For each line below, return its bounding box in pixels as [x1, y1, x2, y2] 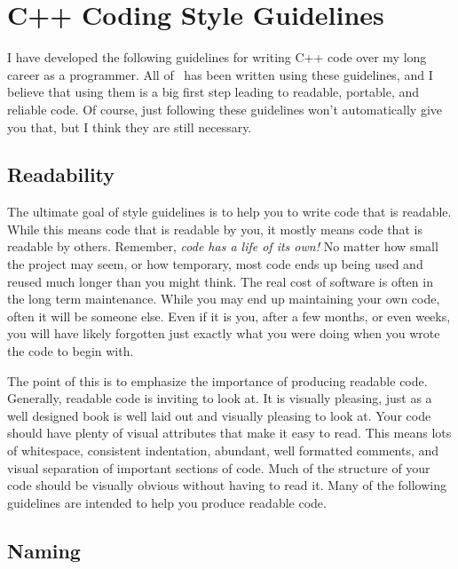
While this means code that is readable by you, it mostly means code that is [7, 219, 422, 238]
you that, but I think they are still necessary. [7, 117, 252, 136]
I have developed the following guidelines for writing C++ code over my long [7, 48, 427, 67]
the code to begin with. [7, 342, 134, 360]
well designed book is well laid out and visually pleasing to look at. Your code [7, 406, 431, 424]
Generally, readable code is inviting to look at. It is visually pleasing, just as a [7, 389, 432, 407]
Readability [7, 161, 115, 188]
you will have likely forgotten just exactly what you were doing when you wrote [7, 324, 440, 343]
